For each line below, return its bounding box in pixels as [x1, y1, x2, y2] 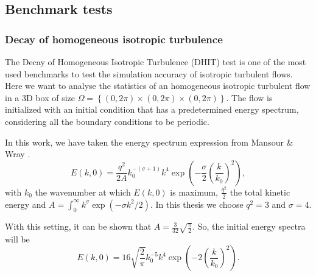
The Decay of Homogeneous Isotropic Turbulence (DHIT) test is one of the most [5, 55, 306, 68]
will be [5, 232, 30, 245]
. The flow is [226, 91, 273, 104]
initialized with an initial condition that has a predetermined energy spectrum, [5, 103, 299, 116]
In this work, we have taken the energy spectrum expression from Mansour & [5, 135, 293, 148]
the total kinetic [230, 185, 290, 198]
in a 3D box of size [5, 91, 75, 104]
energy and [5, 197, 46, 210]
